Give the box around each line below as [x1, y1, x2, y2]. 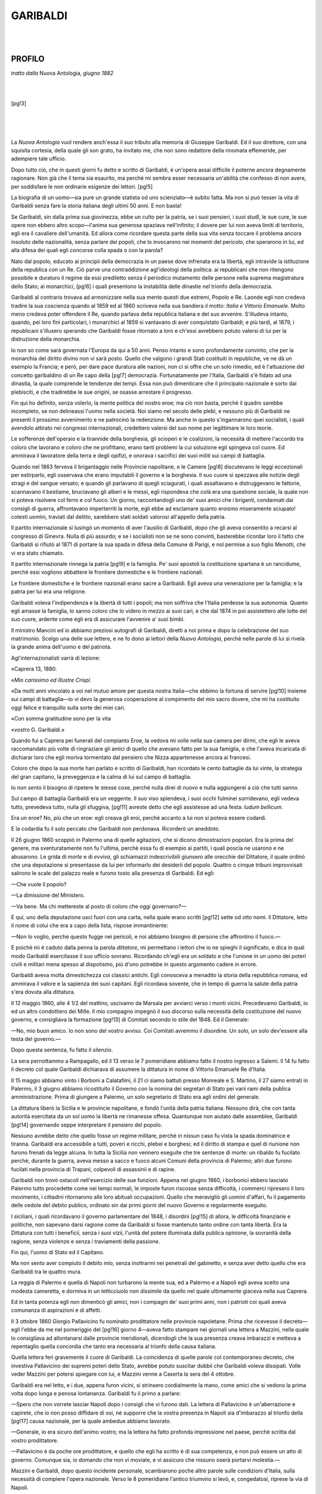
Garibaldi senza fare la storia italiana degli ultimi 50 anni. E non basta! [11, 202, 182, 209]
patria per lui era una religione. [11, 588, 86, 595]
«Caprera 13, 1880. [11, 665, 57, 672]
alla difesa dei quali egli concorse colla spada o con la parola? [11, 247, 163, 254]
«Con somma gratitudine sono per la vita [11, 715, 112, 722]
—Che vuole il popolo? [11, 880, 67, 887]
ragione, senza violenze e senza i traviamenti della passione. [11, 1238, 160, 1245]
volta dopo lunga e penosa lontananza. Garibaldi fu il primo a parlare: [11, 1389, 181, 1397]
